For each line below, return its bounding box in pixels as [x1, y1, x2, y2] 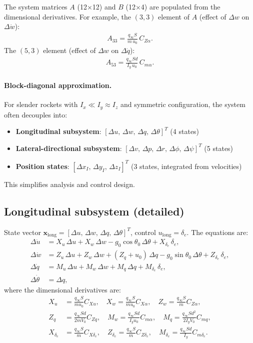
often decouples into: [4, 109, 67, 119]
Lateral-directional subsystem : [15, 142, 122, 153]
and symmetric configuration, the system [120, 99, 245, 109]
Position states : [15, 160, 69, 171]
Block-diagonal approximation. [4, 80, 112, 90]
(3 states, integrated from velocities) [130, 160, 242, 171]
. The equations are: [186, 226, 248, 237]
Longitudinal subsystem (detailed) [4, 203, 184, 218]
